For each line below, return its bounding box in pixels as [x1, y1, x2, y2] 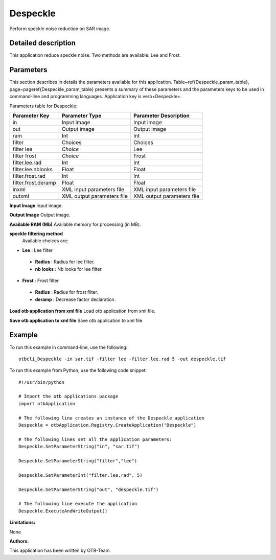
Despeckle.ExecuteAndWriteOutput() [18, 508, 108, 514]
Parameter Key [12, 112, 50, 119]
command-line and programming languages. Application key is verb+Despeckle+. [9, 94, 182, 100]
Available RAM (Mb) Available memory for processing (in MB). [9, 221, 141, 227]
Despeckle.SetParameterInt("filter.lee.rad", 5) [18, 472, 143, 478]
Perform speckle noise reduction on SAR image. [9, 26, 111, 32]
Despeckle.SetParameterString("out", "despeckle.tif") [18, 486, 159, 493]
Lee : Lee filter [22, 247, 53, 253]
